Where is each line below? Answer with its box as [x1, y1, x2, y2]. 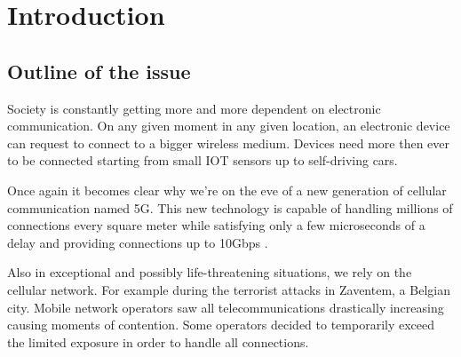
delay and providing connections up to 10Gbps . [7, 233, 268, 251]
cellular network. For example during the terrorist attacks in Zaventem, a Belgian [7, 280, 450, 298]
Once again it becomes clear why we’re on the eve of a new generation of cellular [7, 180, 447, 199]
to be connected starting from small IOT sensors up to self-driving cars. [7, 151, 398, 170]
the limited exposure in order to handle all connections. [7, 332, 309, 351]
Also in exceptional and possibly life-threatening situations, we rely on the [7, 263, 412, 282]
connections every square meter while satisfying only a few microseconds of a [7, 216, 425, 234]
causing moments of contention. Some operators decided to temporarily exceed [7, 315, 435, 334]
